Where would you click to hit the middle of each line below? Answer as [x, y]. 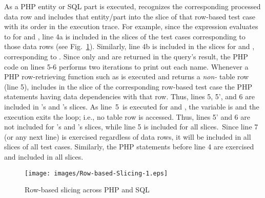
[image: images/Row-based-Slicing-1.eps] [96, 173]
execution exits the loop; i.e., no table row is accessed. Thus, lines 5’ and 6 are [127, 116]
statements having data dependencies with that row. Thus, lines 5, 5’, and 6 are [129, 96]
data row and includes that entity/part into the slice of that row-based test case [130, 16]
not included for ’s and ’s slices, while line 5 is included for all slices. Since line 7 [131, 127]
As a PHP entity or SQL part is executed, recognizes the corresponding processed [132, 6]
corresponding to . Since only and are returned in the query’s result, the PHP [126, 56]
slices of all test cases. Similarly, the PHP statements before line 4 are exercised [129, 147]
